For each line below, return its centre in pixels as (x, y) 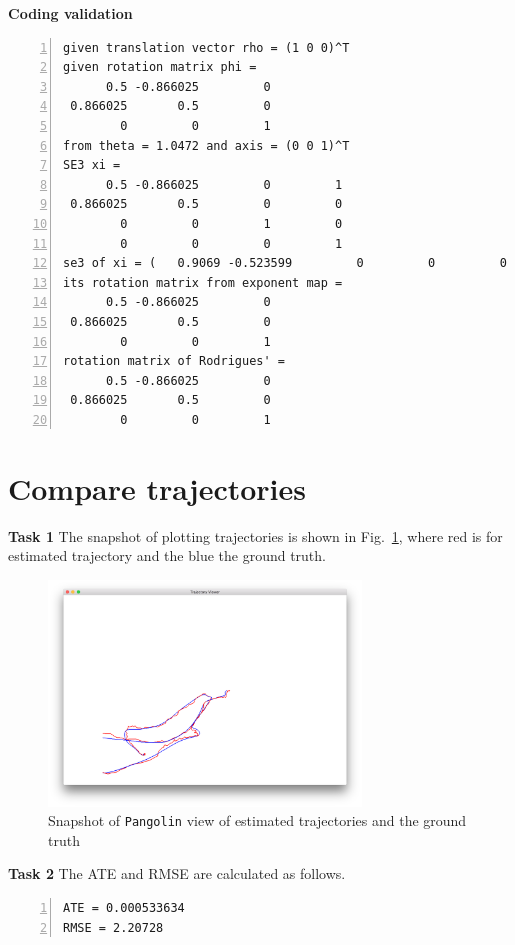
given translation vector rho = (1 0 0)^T (206, 47)
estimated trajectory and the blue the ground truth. (167, 555)
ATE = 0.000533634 (124, 907)
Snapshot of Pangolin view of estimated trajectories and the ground (257, 820)
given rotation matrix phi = (160, 67)
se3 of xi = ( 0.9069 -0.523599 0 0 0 (285, 263)
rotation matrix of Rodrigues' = (174, 361)
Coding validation (70, 13)
